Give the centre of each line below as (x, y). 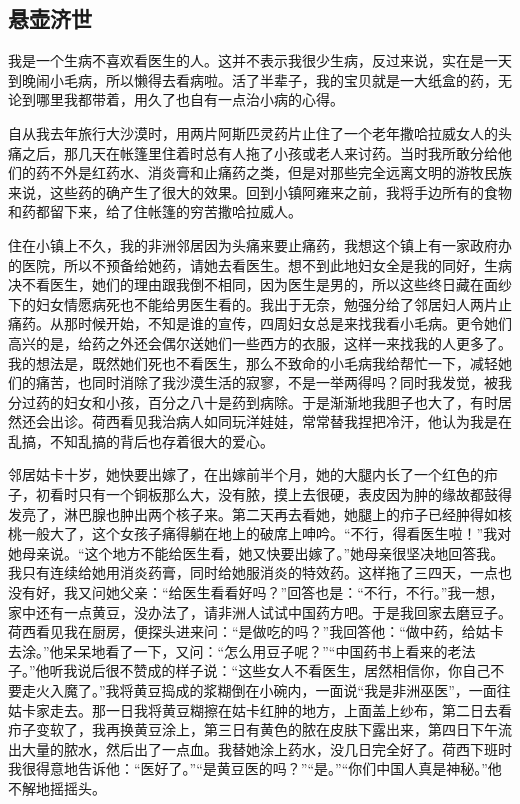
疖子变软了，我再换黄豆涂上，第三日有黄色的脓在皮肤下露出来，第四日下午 (253, 729)
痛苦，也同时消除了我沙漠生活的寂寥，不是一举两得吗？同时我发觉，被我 (273, 382)
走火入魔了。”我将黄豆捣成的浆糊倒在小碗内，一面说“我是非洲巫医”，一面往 (266, 690)
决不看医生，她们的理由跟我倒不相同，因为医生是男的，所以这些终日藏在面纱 (260, 284)
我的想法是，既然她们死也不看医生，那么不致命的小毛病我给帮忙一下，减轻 (253, 362)
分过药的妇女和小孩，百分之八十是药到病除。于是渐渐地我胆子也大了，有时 (253, 401)
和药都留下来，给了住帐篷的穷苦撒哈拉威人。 (155, 211)
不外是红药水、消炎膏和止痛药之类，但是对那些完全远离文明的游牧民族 (280, 172)
